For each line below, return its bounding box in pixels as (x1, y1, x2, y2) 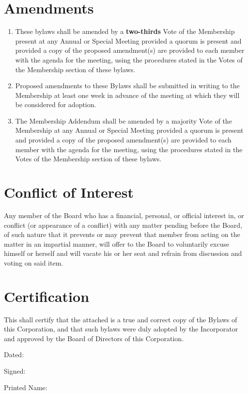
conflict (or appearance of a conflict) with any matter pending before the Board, (4, 220, 242, 230)
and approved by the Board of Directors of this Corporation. (4, 333, 184, 343)
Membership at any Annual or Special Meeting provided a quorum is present (15, 125, 244, 135)
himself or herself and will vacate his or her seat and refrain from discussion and (4, 248, 242, 258)
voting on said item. (4, 257, 63, 268)
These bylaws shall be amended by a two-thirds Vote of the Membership (15, 26, 235, 36)
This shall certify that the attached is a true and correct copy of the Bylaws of (4, 314, 237, 324)
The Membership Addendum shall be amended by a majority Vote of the (15, 115, 232, 126)
